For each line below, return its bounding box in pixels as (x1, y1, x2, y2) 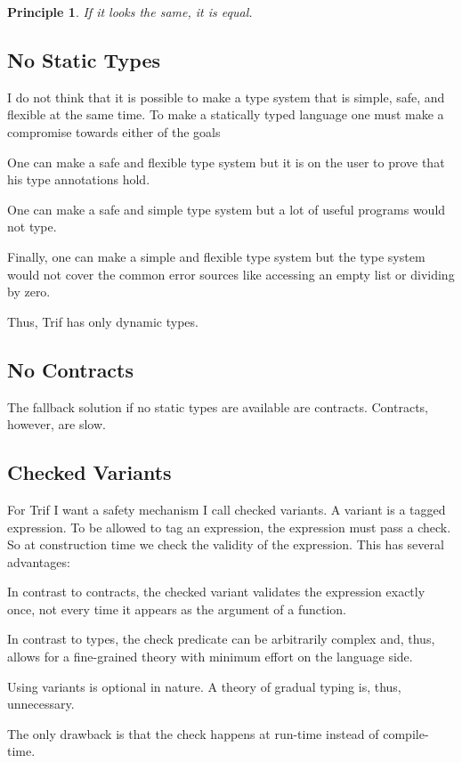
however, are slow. (7, 415, 106, 434)
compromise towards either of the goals (7, 122, 221, 141)
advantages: (7, 552, 70, 571)
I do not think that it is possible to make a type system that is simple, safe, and (7, 87, 445, 106)
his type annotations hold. (7, 170, 150, 189)
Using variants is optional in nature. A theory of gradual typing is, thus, (7, 677, 401, 695)
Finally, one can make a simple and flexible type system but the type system (7, 247, 426, 265)
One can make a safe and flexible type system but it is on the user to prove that (7, 152, 445, 171)
